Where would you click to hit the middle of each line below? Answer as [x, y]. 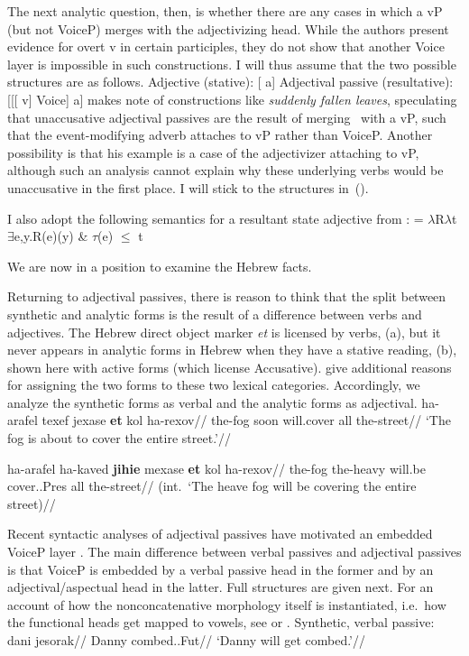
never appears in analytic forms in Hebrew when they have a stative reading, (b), [232, 350]
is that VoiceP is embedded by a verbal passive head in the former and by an [221, 569]
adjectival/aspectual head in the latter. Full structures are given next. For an [221, 587]
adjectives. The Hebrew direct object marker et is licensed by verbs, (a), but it [224, 332]
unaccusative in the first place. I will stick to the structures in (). [188, 187]
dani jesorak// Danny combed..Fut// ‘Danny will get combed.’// [187, 640]
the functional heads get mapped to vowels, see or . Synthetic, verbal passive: [221, 622]
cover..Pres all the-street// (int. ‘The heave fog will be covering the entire [212, 486]
